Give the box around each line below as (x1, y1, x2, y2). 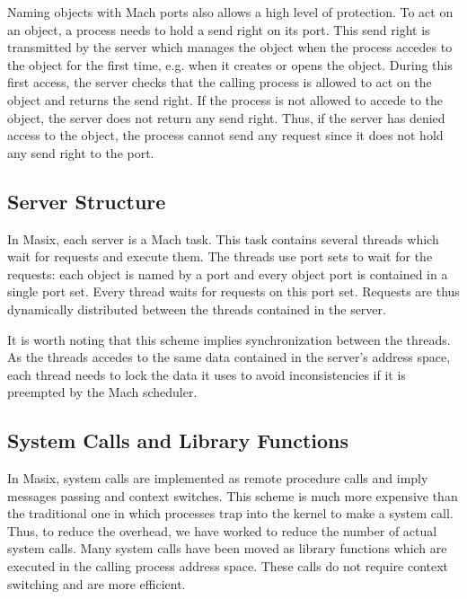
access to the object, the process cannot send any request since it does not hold (7, 126, 444, 145)
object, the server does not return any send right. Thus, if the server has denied (7, 108, 445, 127)
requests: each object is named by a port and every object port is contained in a (7, 264, 448, 283)
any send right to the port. (7, 143, 154, 162)
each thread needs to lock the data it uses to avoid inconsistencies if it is (7, 365, 406, 383)
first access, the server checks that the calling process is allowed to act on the (7, 73, 432, 92)
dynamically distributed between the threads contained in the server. (7, 299, 386, 318)
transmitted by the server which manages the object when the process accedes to (7, 38, 453, 57)
